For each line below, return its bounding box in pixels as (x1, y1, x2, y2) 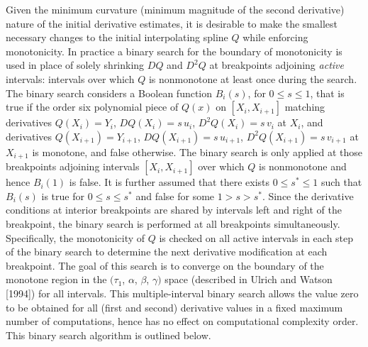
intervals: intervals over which (6, 71, 135, 86)
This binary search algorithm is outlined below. (6, 327, 211, 342)
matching (284, 99, 325, 114)
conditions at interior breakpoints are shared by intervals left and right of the (6, 202, 342, 217)
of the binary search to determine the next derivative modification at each (6, 244, 328, 259)
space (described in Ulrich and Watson (165, 272, 333, 287)
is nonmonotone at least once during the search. (148, 71, 357, 86)
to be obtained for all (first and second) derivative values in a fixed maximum (6, 299, 343, 314)
